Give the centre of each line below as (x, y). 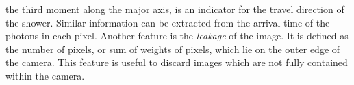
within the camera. (45, 75)
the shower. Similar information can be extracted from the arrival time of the (168, 22)
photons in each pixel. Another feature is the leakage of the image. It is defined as (177, 36)
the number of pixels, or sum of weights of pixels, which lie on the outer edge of (173, 49)
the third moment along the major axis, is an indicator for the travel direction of (175, 9)
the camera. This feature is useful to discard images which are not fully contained (177, 62)
